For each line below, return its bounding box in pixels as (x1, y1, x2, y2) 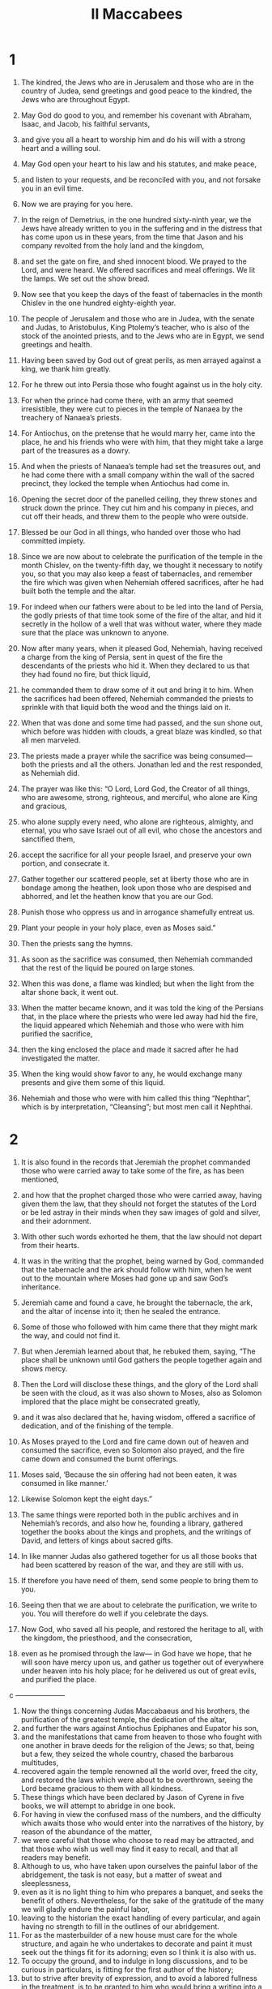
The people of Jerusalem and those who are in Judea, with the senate (20, 313, 255, 323)
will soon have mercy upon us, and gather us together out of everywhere (20, 1657, 265, 1667)
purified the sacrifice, (20, 1028, 93, 1039)
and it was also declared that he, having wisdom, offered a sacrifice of (20, 1412, 256, 1422)
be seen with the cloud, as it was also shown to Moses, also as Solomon (20, 1388, 262, 1397)
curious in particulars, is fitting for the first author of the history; (20, 1965, 234, 1974)
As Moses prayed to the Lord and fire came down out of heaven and (20, 1436, 249, 1446)
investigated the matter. (20, 1053, 100, 1063)
